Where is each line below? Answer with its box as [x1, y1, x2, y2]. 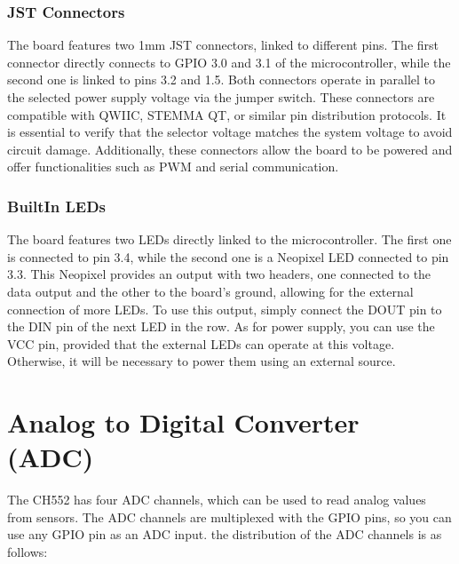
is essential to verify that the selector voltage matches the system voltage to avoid [7, 123, 453, 141]
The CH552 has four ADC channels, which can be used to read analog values [7, 490, 426, 509]
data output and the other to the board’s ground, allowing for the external [7, 282, 414, 300]
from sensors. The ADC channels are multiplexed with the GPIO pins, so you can [7, 507, 452, 526]
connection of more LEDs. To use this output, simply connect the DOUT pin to [7, 299, 442, 318]
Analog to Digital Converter [7, 404, 360, 441]
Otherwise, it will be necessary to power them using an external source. [7, 352, 396, 370]
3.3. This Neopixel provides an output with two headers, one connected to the [7, 265, 431, 283]
